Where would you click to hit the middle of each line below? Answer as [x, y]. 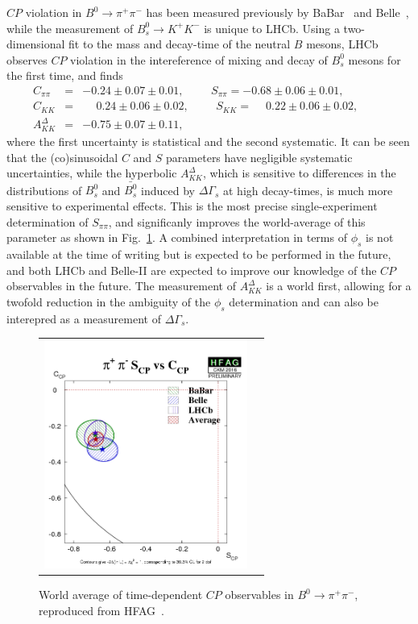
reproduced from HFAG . [102, 611]
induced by [168, 190]
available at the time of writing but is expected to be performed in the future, [199, 254]
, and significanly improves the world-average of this [237, 221]
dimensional [36, 44]
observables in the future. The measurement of [121, 286]
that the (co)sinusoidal [62, 157]
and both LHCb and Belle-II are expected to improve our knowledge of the [192, 270]
